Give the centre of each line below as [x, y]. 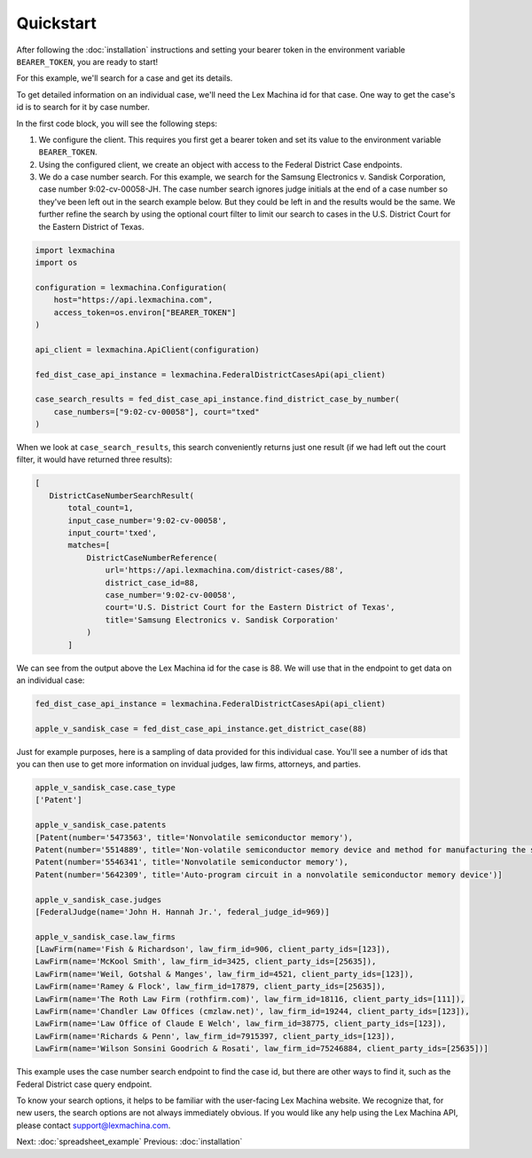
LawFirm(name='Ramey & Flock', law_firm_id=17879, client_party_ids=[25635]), [210, 987]
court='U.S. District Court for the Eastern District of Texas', [250, 607]
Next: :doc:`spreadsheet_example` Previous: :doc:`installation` [129, 1142]
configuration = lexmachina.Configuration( [131, 287]
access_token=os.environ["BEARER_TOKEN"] [145, 312]
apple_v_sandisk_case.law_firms [106, 936]
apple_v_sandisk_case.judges [98, 900]
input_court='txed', [112, 533]
